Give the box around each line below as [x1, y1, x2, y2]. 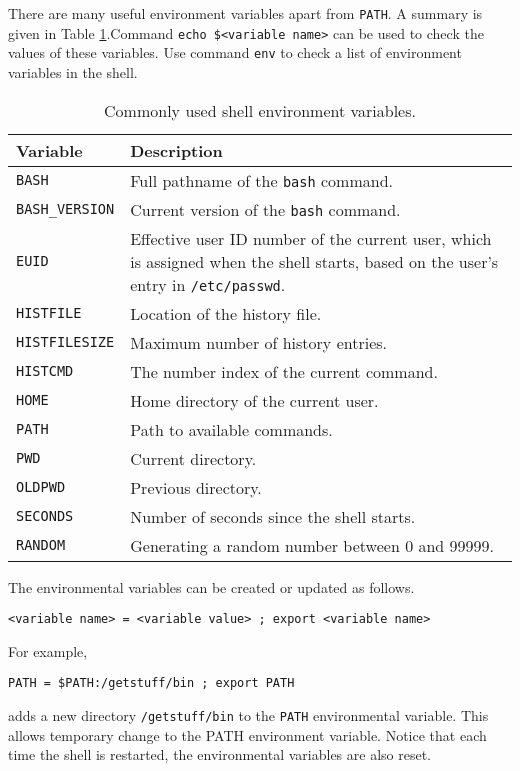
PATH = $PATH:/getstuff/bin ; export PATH [8, 676, 295, 691]
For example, [8, 640, 88, 661]
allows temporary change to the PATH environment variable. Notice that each [8, 724, 487, 745]
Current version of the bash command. [130, 197, 401, 221]
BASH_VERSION [16, 201, 115, 218]
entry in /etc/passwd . [130, 272, 286, 296]
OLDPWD [16, 479, 66, 496]
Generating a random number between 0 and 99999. [130, 533, 495, 557]
